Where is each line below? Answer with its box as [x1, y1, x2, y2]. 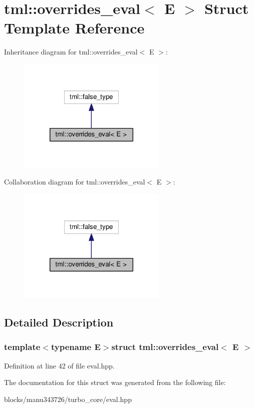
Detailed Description [4, 314, 114, 329]
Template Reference [4, 17, 145, 38]
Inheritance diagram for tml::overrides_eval [4, 46, 138, 57]
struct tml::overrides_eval [111, 340, 219, 353]
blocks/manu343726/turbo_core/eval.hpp [4, 393, 132, 404]
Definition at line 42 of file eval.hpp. [4, 360, 115, 370]
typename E [51, 340, 101, 353]
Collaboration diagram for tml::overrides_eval [4, 176, 145, 187]
